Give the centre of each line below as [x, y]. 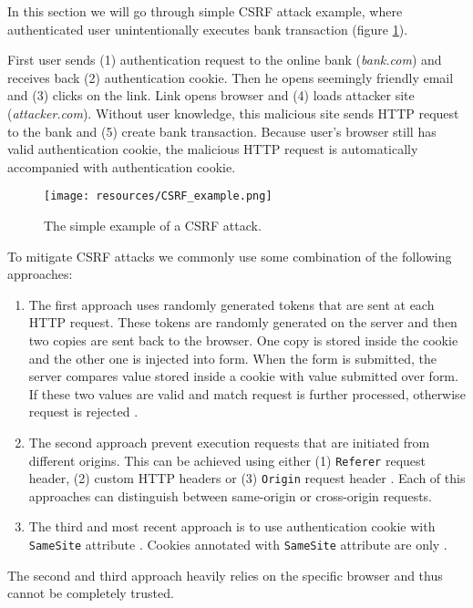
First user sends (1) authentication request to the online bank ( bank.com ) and [225, 60]
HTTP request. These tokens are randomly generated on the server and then [243, 322]
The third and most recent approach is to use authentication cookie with [232, 526]
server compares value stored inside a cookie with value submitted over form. [243, 376]
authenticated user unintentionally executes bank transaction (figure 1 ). [208, 29]
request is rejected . [83, 412]
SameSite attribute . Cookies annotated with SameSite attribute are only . [238, 545]
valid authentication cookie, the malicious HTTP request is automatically [213, 149]
